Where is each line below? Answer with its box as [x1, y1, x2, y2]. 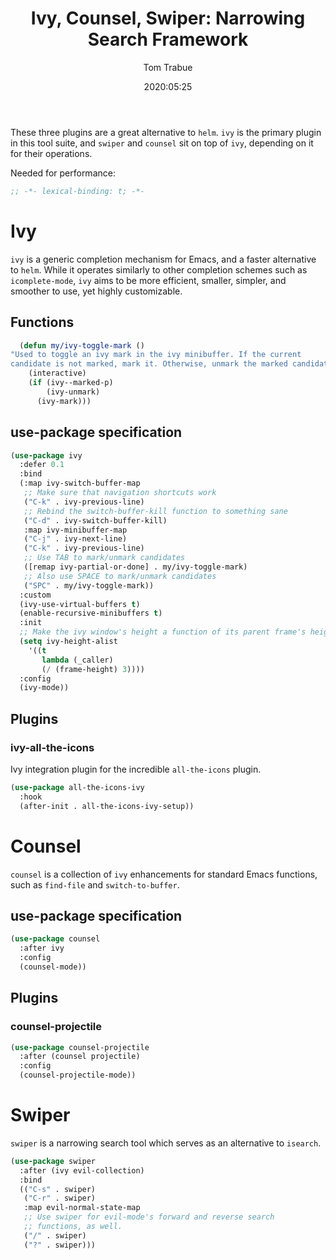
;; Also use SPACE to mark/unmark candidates [23, 571, 217, 581]
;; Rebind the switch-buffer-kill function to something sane [23, 506, 288, 516]
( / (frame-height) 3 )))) [41, 664, 145, 674]
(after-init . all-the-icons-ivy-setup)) [19, 801, 195, 811]
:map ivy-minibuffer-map [23, 525, 128, 535]
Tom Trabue [143, 61, 193, 73]
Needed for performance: [10, 167, 116, 179]
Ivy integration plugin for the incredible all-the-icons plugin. [10, 763, 262, 775]
